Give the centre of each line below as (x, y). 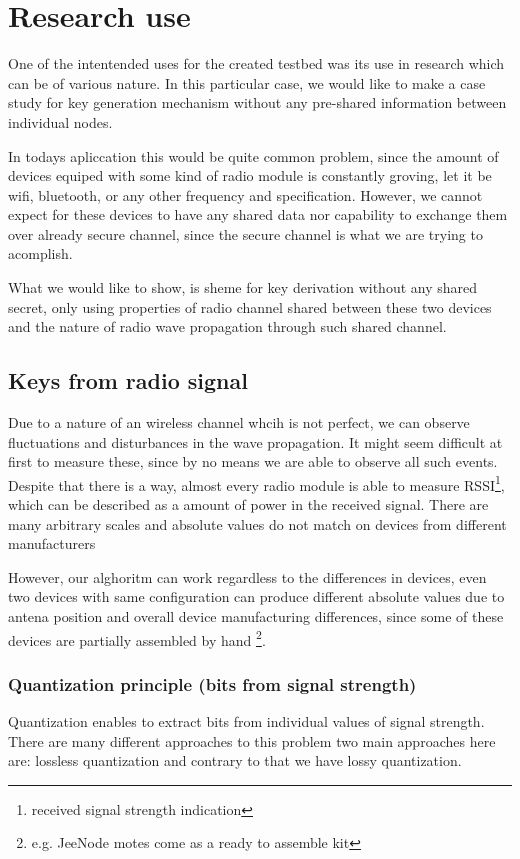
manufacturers (52, 543)
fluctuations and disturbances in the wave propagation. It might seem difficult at (255, 441)
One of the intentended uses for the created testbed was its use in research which (256, 63)
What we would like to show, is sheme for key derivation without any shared (243, 287)
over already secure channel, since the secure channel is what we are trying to (245, 233)
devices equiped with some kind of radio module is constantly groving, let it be (250, 175)
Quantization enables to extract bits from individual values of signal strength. (246, 721)
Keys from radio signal (128, 380)
